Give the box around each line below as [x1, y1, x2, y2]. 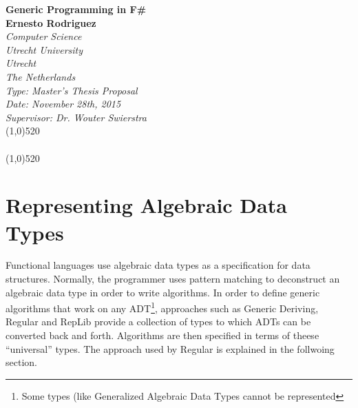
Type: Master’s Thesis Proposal [6, 83, 138, 97]
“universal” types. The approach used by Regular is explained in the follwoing [6, 341, 335, 356]
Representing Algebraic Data [6, 191, 287, 219]
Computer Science [6, 29, 82, 43]
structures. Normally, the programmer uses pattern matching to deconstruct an [6, 272, 340, 286]
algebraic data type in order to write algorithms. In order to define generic [6, 285, 320, 299]
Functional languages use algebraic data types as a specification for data [6, 258, 310, 272]
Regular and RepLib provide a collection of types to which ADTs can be [6, 314, 311, 329]
